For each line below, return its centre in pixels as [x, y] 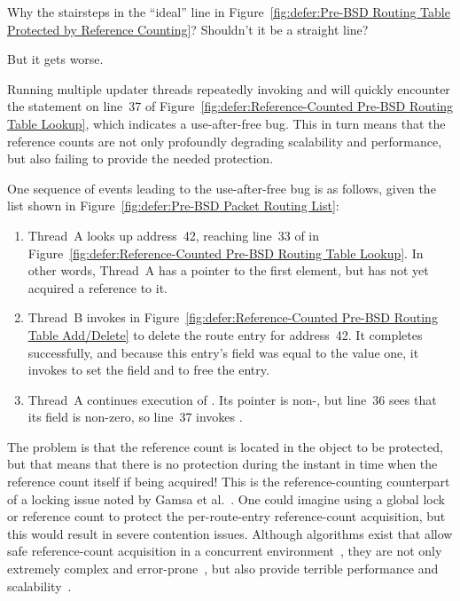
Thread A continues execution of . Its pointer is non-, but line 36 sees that [232, 399]
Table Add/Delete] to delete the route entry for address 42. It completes [225, 334]
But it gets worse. [55, 59]
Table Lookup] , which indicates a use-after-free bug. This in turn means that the [226, 123]
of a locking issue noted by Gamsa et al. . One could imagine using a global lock [226, 498]
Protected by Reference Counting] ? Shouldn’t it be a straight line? [188, 29]
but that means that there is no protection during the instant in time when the [222, 464]
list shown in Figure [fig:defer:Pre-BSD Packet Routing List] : [173, 206]
